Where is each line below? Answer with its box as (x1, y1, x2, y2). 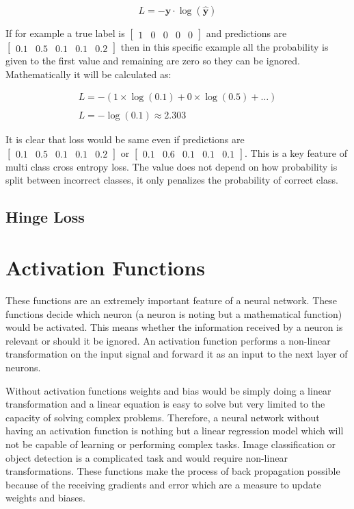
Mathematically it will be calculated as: (5, 66, 172, 81)
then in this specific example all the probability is (120, 40, 329, 53)
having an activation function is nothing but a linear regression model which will (5, 423, 344, 438)
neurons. (5, 360, 41, 374)
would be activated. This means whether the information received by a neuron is (5, 320, 343, 334)
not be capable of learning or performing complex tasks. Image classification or (5, 436, 336, 451)
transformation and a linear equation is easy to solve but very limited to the (5, 397, 325, 411)
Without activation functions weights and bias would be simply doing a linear (5, 383, 331, 397)
